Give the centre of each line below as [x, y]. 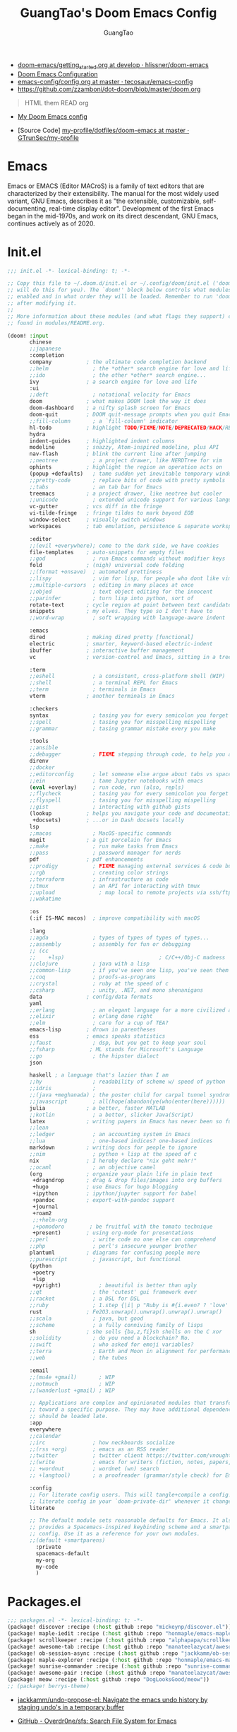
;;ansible [44, 748]
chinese [41, 342]
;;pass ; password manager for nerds [105, 853]
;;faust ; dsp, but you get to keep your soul [118, 1043]
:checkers [44, 708]
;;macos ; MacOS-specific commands [101, 833]
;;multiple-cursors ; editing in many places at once [111, 585]
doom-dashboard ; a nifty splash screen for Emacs [110, 408]
